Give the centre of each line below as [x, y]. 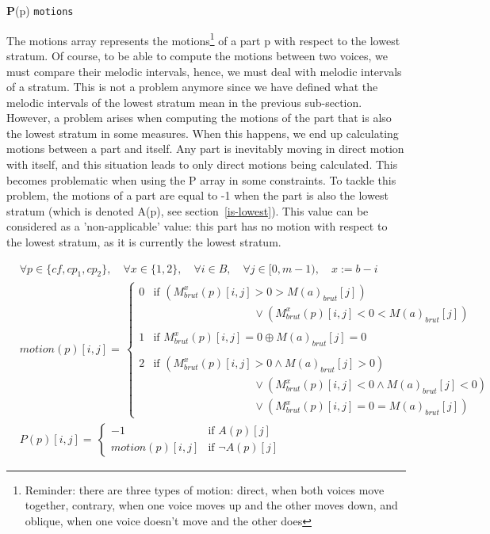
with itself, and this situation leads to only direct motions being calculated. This [202, 164]
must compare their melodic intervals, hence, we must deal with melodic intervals [204, 71]
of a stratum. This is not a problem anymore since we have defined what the [192, 87]
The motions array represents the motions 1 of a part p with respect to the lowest [203, 39]
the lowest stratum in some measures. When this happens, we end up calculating [203, 133]
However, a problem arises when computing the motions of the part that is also [199, 118]
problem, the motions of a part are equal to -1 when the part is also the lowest [197, 195]
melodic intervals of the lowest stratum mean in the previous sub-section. [184, 102]
